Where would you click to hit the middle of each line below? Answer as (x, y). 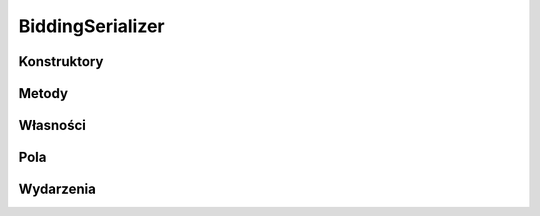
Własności (52, 125)
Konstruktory (61, 61)
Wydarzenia (57, 189)
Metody (43, 93)
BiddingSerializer (91, 26)
